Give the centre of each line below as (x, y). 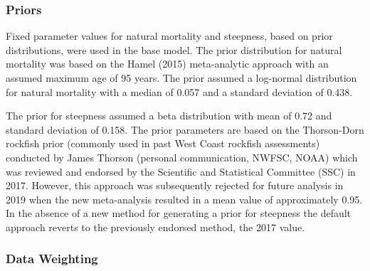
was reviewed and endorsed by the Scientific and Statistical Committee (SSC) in (181, 171)
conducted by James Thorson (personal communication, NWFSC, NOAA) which (182, 157)
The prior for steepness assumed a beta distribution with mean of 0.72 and (169, 116)
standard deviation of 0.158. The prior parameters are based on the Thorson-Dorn (185, 129)
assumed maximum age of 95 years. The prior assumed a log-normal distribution (181, 78)
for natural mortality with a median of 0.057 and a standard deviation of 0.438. (179, 91)
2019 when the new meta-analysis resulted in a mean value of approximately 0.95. (184, 199)
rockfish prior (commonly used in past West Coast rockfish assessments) (163, 143)
